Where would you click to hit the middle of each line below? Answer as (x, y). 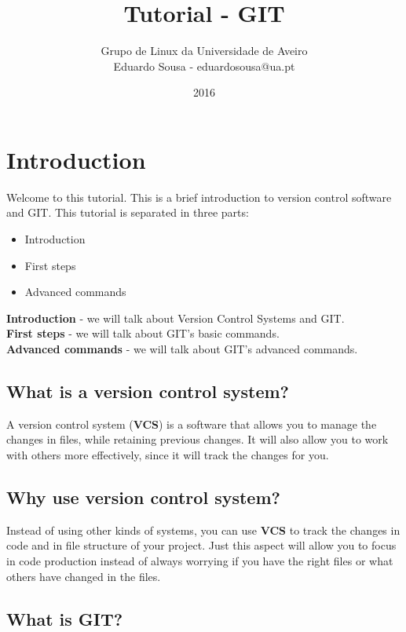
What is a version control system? (148, 391)
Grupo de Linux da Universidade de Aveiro (204, 51)
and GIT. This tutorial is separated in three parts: (128, 212)
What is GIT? (65, 618)
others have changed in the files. (84, 576)
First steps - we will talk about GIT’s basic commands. (143, 333)
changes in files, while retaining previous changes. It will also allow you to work (198, 439)
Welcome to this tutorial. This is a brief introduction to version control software (199, 197)
